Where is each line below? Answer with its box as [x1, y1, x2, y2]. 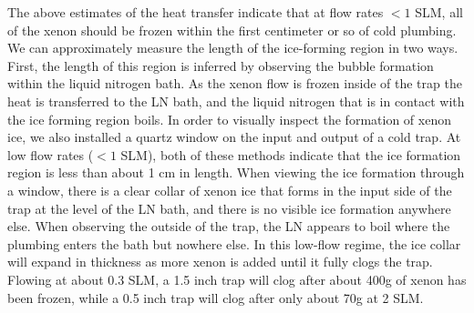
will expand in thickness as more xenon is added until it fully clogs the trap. [7, 252, 433, 271]
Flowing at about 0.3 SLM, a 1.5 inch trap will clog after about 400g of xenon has [7, 269, 467, 288]
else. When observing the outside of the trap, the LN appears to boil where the [7, 217, 450, 236]
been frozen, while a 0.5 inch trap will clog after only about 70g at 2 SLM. [7, 288, 424, 307]
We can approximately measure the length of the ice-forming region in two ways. [7, 38, 459, 57]
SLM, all [415, 3, 463, 21]
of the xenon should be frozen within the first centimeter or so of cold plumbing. [7, 20, 457, 39]
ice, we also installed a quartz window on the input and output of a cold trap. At [7, 127, 461, 146]
